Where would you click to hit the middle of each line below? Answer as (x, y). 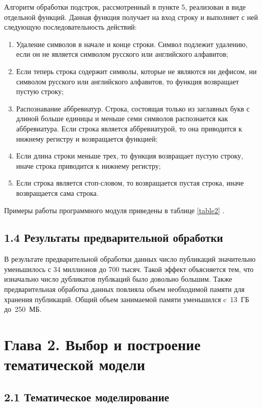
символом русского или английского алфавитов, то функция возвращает (127, 81)
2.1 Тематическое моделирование (87, 396)
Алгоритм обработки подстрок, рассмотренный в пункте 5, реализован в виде (125, 7)
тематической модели (75, 364)
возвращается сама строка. (57, 192)
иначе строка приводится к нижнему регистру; (88, 165)
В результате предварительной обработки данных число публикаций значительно (130, 259)
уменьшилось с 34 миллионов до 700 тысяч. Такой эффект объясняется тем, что (129, 269)
